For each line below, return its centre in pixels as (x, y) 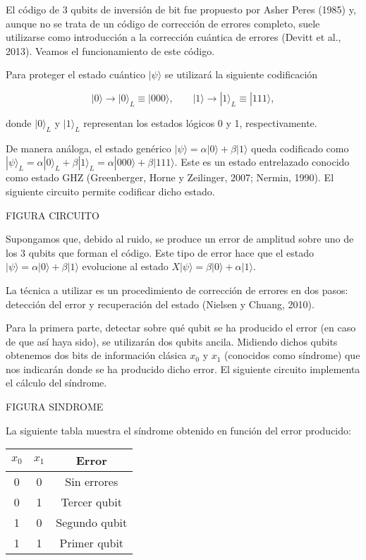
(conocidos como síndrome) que (292, 355)
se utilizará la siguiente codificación (241, 74)
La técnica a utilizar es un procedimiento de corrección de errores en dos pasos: (177, 290)
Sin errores (92, 482)
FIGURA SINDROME (55, 407)
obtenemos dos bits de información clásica (96, 355)
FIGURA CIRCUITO (53, 215)
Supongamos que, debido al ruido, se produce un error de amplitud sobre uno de (180, 239)
